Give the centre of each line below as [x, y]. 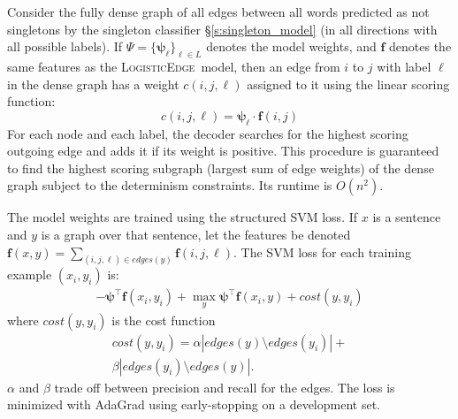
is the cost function [164, 320]
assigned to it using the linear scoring [348, 84]
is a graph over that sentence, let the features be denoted [196, 234]
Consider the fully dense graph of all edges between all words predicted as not [218, 11]
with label [404, 66]
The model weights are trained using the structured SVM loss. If [183, 217]
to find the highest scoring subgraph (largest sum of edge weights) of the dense [221, 168]
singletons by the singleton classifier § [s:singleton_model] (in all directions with [222, 29]
